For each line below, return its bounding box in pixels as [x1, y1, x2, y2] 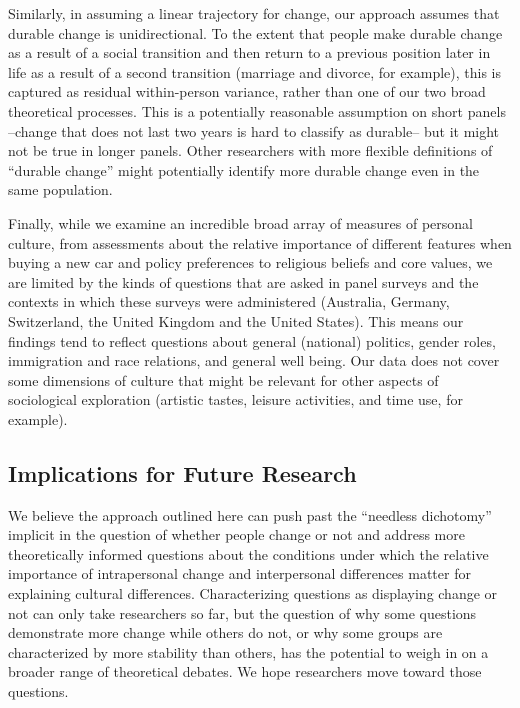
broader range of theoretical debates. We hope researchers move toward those [8, 661, 482, 682]
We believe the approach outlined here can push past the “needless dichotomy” [8, 504, 492, 525]
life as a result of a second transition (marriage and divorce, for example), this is [8, 61, 502, 82]
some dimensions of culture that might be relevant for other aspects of [8, 369, 439, 390]
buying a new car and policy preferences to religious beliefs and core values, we [8, 252, 493, 273]
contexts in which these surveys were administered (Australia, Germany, [8, 291, 450, 312]
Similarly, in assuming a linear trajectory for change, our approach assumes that [8, 3, 500, 23]
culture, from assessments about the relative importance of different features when [8, 232, 512, 253]
